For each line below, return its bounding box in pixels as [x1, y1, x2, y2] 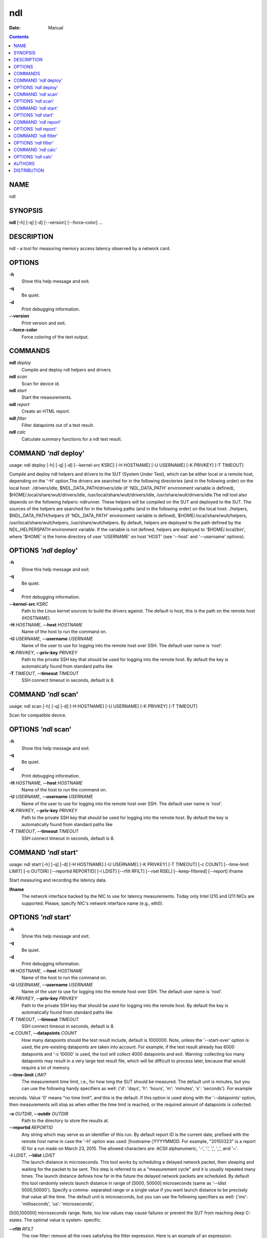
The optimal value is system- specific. [24, 1217, 101, 1223]
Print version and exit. [21, 320, 66, 326]
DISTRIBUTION [13, 167, 44, 173]
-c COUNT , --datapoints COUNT [9, 1030, 77, 1036]
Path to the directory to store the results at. [21, 1118, 109, 1124]
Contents [9, 34, 29, 40]
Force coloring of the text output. [21, 334, 89, 340]
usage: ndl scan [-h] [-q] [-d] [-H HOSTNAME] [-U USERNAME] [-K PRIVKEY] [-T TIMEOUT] [9, 703, 198, 709]
